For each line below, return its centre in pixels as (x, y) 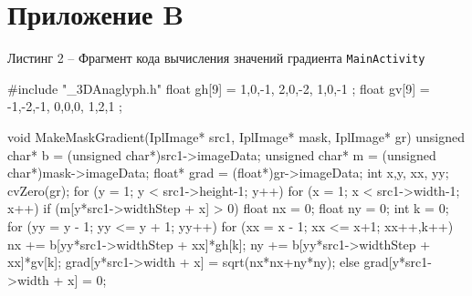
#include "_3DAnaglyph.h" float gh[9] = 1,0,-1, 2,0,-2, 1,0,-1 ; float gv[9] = (219, 88)
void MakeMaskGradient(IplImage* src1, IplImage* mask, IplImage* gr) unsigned (236, 136)
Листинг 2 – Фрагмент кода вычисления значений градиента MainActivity (216, 58)
